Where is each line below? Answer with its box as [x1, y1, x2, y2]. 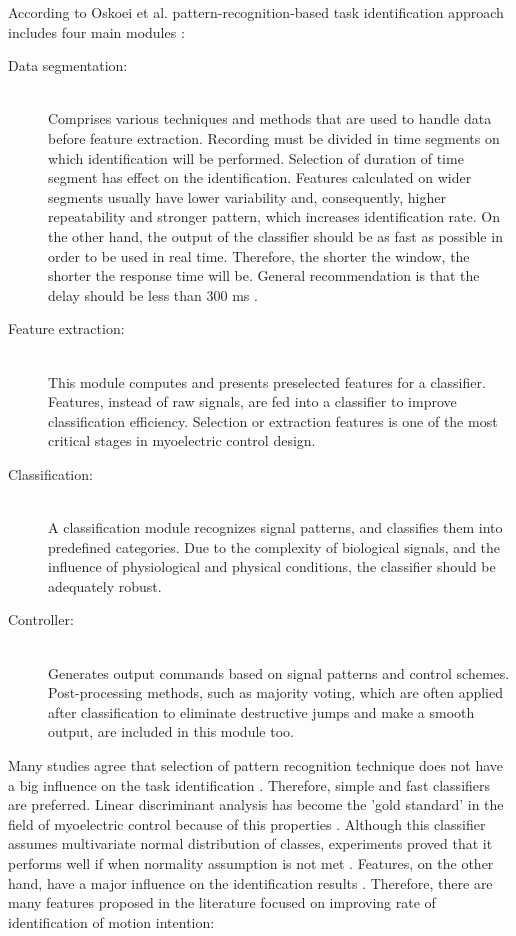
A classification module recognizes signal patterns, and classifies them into [48, 517, 503, 538]
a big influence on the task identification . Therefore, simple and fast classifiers [8, 774, 491, 795]
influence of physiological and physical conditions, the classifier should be [48, 556, 496, 577]
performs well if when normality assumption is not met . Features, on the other [8, 852, 494, 873]
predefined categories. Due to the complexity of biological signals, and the [48, 536, 501, 557]
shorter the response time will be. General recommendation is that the [48, 265, 480, 286]
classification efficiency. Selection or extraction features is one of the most [48, 410, 498, 431]
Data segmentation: [8, 55, 128, 76]
